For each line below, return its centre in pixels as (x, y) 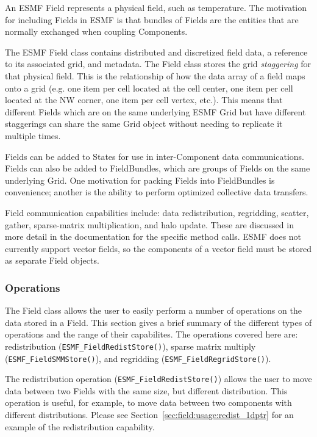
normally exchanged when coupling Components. (96, 31)
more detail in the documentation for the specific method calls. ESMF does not (153, 237)
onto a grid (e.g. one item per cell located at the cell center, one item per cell (149, 88)
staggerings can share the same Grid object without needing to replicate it (144, 124)
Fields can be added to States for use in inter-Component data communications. (155, 156)
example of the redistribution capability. (80, 426)
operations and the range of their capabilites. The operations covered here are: (151, 334)
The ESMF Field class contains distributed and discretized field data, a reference (156, 52)
